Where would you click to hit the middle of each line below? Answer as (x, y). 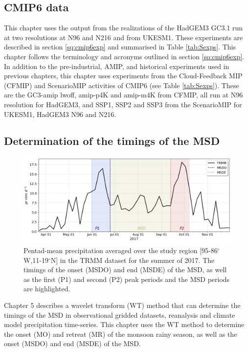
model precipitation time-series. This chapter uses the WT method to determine (124, 324)
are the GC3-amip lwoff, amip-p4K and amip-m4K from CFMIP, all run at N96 (124, 95)
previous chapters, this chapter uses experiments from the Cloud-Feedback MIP (123, 76)
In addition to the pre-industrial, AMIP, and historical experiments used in (117, 66)
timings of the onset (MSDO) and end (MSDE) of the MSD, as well (125, 270)
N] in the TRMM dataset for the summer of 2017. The (133, 260)
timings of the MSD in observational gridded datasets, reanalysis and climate (120, 315)
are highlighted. (47, 289)
